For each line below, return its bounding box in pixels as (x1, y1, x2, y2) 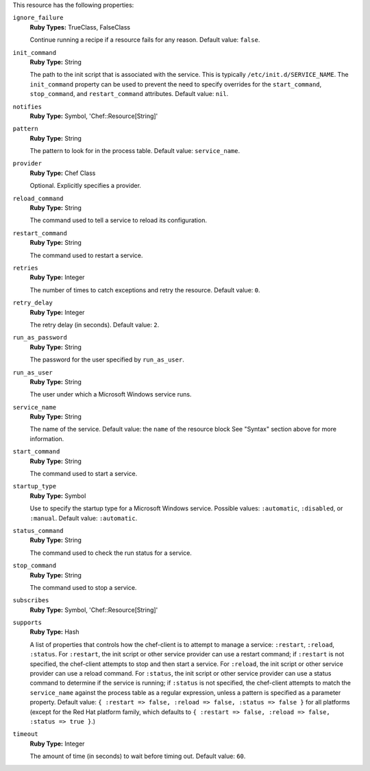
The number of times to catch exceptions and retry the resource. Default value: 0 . (29, 285, 260, 294)
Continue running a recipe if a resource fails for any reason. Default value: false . (29, 36, 260, 44)
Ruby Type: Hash (29, 628, 79, 636)
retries (12, 264, 39, 272)
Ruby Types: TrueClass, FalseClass (29, 23, 130, 31)
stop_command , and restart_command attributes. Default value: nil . (29, 90, 229, 98)
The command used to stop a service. (29, 583, 137, 591)
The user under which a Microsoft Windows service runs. (29, 390, 192, 399)
